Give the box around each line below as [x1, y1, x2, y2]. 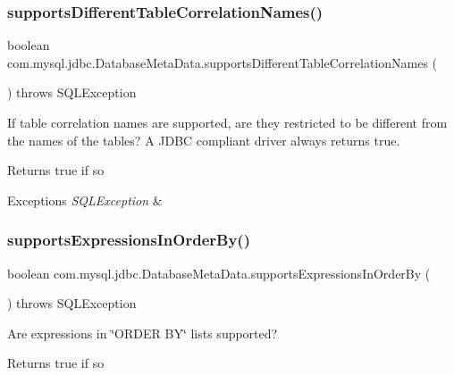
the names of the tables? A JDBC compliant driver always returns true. [7, 130, 400, 149]
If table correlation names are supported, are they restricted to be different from [7, 113, 448, 131]
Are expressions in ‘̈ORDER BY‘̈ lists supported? [7, 323, 278, 342]
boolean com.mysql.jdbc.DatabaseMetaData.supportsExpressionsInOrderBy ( [7, 263, 431, 282]
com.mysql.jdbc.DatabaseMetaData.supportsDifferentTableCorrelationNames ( [7, 53, 438, 71]
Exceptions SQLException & [7, 190, 163, 209]
